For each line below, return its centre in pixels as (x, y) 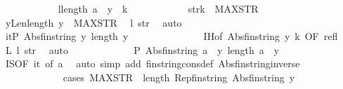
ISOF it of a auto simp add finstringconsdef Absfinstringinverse (153, 63)
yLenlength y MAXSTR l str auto (93, 22)
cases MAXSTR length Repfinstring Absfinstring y (179, 77)
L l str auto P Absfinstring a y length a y (142, 49)
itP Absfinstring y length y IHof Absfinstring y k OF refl (171, 36)
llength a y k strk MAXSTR (158, 8)
